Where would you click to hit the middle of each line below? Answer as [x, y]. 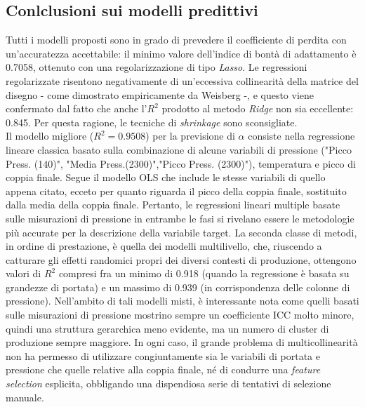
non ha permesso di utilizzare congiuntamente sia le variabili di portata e [163, 355]
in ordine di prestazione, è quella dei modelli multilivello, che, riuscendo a [164, 246]
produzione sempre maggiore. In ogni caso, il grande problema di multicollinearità [182, 342]
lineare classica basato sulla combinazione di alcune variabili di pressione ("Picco [179, 149]
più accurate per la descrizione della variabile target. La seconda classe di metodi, [181, 232]
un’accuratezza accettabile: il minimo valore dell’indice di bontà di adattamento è [181, 53]
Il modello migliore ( [50, 136]
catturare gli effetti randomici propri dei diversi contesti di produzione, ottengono [181, 259]
